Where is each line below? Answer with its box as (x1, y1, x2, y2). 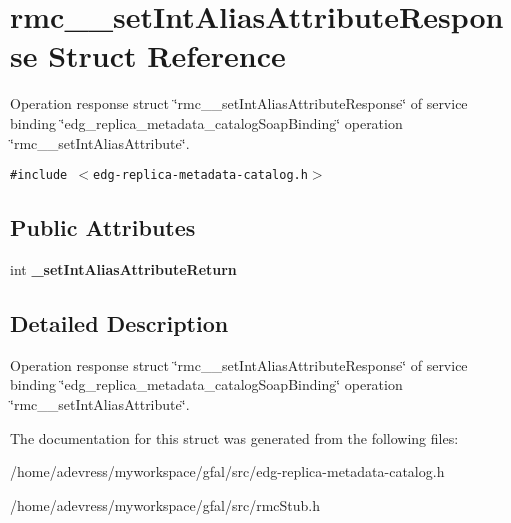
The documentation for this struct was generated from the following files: (10, 427, 459, 448)
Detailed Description (10, 307, 229, 338)
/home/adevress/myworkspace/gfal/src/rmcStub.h (10, 494, 321, 515)
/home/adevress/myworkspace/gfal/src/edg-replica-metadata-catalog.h (10, 461, 445, 482)
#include (10, 168, 68, 183)
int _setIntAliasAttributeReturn (10, 258, 237, 279)
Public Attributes (10, 212, 196, 243)
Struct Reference (48, 35, 286, 76)
